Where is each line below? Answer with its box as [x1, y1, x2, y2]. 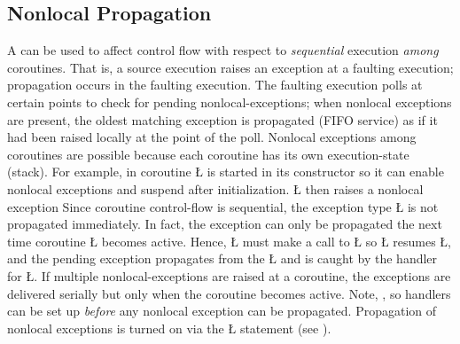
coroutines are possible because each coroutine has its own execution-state [7, 145, 409, 163]
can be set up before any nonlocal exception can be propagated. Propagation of [7, 301, 437, 320]
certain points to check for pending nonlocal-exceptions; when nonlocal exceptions [7, 92, 452, 111]
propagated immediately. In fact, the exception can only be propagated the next [7, 215, 442, 233]
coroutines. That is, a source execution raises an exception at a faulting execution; [7, 58, 454, 76]
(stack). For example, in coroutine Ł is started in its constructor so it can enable [7, 162, 444, 181]
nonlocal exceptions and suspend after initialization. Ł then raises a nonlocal [7, 179, 424, 198]
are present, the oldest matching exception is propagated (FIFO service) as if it [7, 110, 438, 129]
